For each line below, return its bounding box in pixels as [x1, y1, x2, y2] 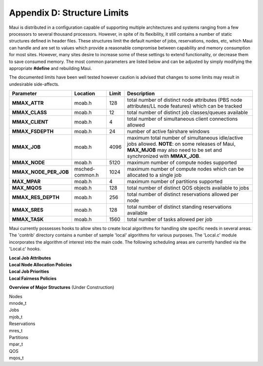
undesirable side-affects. [9, 81, 59, 87]
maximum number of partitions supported [127, 178, 223, 185]
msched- [74, 166, 95, 172]
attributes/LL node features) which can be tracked [127, 103, 243, 109]
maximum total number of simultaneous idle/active [127, 134, 244, 141]
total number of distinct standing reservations [127, 203, 232, 210]
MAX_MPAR [12, 178, 41, 185]
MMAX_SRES [12, 207, 44, 214]
